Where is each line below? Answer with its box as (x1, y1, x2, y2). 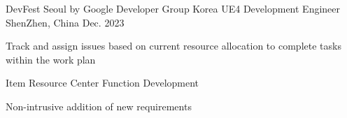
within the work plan (6, 52, 96, 66)
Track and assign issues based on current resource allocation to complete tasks (6, 38, 341, 53)
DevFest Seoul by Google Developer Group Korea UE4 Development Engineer (6, 1, 341, 15)
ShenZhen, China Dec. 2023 (6, 15, 125, 29)
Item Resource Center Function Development (6, 75, 199, 90)
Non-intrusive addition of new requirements (6, 98, 192, 113)
